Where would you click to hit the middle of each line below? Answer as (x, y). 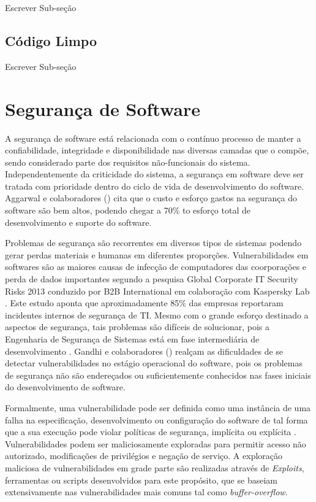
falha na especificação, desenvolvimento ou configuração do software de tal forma (156, 419)
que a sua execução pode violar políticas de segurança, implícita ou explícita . (151, 432)
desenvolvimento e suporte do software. (78, 222)
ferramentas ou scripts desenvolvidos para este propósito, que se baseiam (141, 480)
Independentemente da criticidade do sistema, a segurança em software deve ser (154, 174)
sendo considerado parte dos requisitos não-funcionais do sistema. (128, 162)
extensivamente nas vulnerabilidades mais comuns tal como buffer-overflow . (146, 492)
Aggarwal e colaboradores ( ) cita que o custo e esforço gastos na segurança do (151, 198)
